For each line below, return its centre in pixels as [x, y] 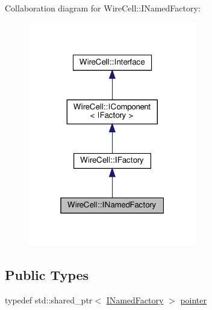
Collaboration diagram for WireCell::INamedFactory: [103, 8]
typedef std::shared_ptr [49, 300]
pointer [194, 300]
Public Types [47, 275]
